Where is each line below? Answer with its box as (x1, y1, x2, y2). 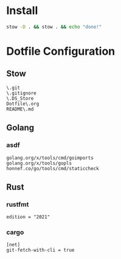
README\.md (6, 106, 34, 112)
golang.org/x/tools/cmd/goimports (6, 155, 94, 161)
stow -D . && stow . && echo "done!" (6, 24, 102, 30)
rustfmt (6, 200, 29, 208)
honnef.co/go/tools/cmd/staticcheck (6, 165, 99, 171)
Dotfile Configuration (6, 44, 116, 58)
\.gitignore (6, 90, 36, 96)
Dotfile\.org (6, 101, 40, 107)
